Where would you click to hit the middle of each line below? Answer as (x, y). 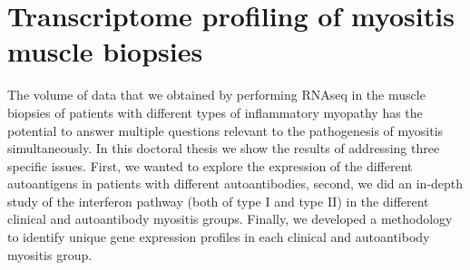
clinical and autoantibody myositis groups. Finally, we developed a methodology (230, 219)
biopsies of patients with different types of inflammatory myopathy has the (215, 112)
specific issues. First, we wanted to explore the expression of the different (210, 165)
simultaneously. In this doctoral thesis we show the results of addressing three (224, 148)
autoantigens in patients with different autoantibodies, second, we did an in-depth (235, 183)
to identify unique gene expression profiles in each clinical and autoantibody (219, 237)
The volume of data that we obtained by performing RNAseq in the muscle (216, 95)
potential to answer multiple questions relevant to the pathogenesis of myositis (225, 130)
